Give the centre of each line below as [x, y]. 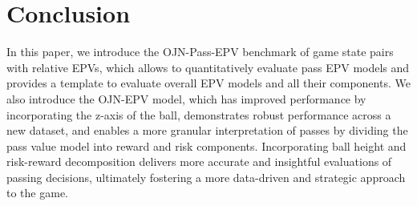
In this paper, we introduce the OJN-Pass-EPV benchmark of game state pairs [200, 52]
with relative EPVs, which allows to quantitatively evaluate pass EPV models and [208, 67]
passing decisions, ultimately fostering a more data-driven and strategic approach [206, 177]
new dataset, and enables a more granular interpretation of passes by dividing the [207, 130]
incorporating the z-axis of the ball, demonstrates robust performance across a [199, 114]
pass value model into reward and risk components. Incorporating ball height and [206, 145]
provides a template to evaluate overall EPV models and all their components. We [208, 83]
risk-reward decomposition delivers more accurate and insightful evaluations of [199, 162]
